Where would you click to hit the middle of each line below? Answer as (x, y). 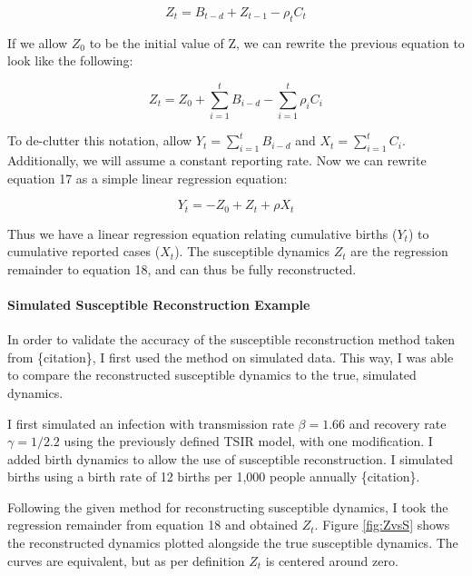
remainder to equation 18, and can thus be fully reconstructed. (182, 268)
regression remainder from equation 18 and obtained (153, 525)
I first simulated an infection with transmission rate (151, 423)
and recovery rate (398, 423)
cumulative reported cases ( (84, 251)
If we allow (38, 42)
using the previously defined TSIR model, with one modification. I (248, 441)
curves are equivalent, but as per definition (126, 560)
